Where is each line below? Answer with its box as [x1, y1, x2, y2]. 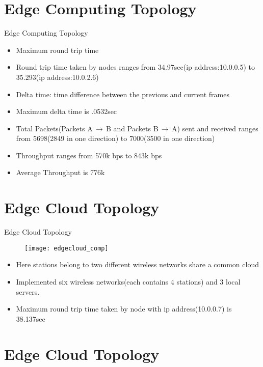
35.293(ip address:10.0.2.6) [16, 71, 99, 82]
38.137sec [16, 313, 45, 324]
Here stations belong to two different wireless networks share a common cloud [16, 259, 259, 270]
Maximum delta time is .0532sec [16, 106, 117, 117]
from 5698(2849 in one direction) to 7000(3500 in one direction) [16, 133, 215, 144]
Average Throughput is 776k [16, 167, 105, 178]
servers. [16, 286, 40, 297]
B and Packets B [106, 123, 159, 133]
